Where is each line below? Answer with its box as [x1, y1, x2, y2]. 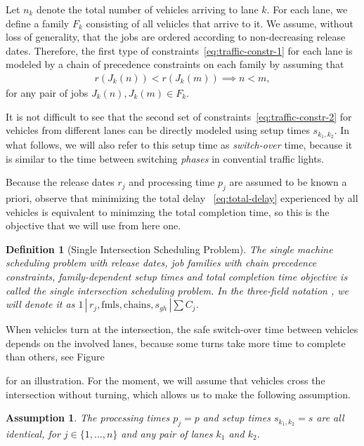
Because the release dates [6, 175, 115, 189]
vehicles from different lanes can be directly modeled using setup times [6, 123, 310, 137]
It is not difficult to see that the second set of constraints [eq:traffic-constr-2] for [6, 109, 352, 123]
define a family [6, 15, 70, 30]
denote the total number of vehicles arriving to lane [37, 2, 259, 16]
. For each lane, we [266, 2, 348, 16]
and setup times [202, 410, 271, 425]
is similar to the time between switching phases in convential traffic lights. [6, 151, 325, 165]
